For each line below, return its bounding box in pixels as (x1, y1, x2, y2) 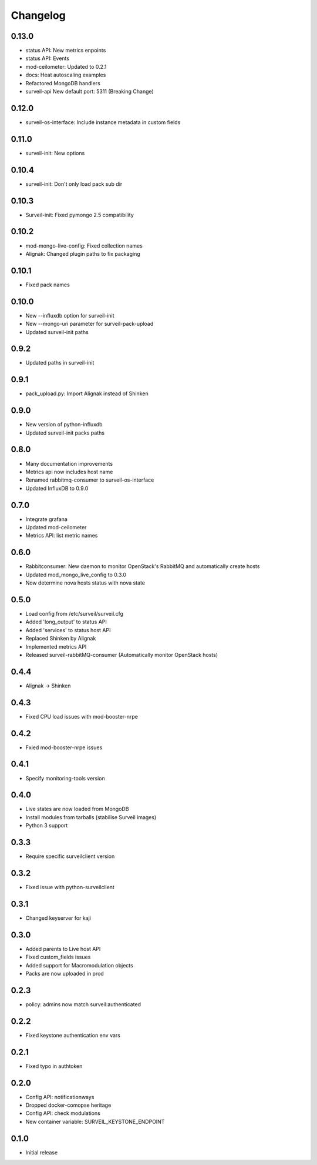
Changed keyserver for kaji (25, 914, 91, 922)
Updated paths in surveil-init (25, 359, 95, 366)
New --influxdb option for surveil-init (25, 312, 114, 319)
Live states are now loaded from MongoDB (25, 806, 129, 813)
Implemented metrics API (25, 643, 87, 650)
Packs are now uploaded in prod (25, 970, 104, 977)
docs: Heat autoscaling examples (25, 71, 106, 79)
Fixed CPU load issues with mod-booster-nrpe (25, 713, 138, 720)
